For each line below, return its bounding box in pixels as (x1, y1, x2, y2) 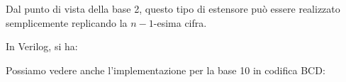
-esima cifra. (153, 15, 207, 30)
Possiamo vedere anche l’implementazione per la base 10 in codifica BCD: (6, 62, 325, 77)
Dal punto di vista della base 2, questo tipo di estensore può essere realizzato (6, 1, 340, 16)
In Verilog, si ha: (6, 39, 78, 54)
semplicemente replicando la (6, 15, 128, 30)
